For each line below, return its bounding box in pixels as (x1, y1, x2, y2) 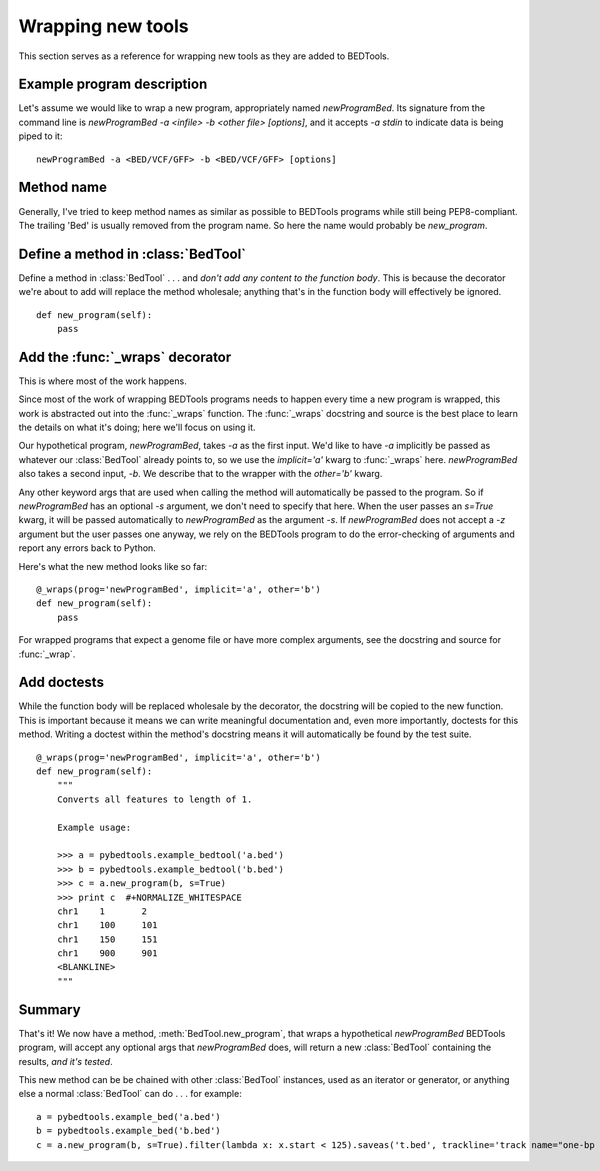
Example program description (18, 76, 208, 93)
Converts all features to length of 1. (56, 793, 253, 805)
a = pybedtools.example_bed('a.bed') (36, 1111, 222, 1122)
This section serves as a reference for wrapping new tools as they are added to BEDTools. (18, 50, 390, 62)
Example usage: (56, 821, 132, 833)
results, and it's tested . (18, 1055, 114, 1067)
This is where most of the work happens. (18, 375, 187, 387)
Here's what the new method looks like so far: (18, 560, 208, 572)
